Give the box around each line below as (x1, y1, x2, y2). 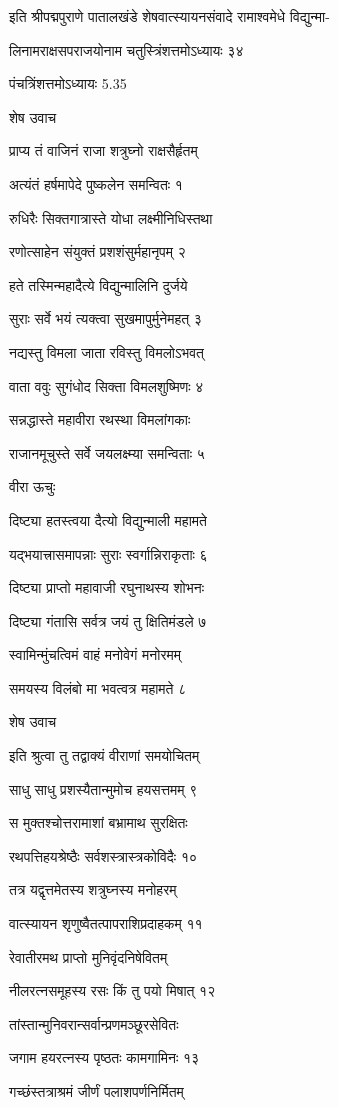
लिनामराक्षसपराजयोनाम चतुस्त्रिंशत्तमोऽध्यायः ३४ (9, 39, 244, 60)
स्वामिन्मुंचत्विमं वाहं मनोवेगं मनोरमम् (9, 644, 181, 665)
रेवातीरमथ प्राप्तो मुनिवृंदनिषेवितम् (9, 946, 168, 967)
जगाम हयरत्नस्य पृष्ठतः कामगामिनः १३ (9, 1047, 200, 1068)
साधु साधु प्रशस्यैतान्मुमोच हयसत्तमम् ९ (9, 778, 198, 799)
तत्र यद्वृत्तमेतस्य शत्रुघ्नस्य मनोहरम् (9, 879, 177, 900)
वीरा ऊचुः (9, 476, 56, 497)
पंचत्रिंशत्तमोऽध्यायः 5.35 (9, 73, 127, 94)
